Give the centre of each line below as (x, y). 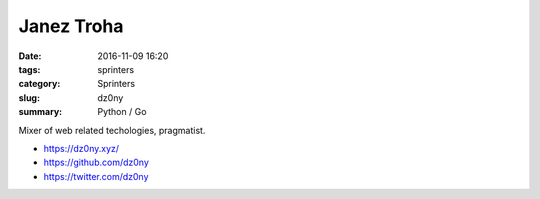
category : (39, 84)
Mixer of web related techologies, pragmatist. (112, 130)
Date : (30, 56)
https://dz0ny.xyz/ (81, 148)
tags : (29, 69)
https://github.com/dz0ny (96, 162)
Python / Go (122, 112)
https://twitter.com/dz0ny (96, 176)
